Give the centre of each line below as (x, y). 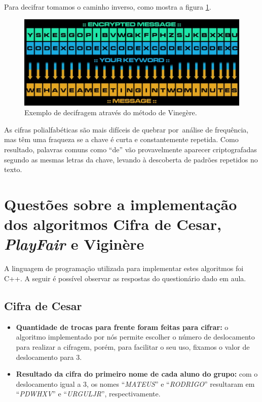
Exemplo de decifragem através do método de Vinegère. (111, 112)
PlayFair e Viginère (74, 244)
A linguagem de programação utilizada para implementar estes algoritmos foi (124, 268)
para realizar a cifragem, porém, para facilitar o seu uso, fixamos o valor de (133, 346)
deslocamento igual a (48, 383)
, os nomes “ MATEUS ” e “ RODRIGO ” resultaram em (171, 383)
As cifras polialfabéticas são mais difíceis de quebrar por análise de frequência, (126, 129)
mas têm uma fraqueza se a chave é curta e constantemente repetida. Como (121, 139)
